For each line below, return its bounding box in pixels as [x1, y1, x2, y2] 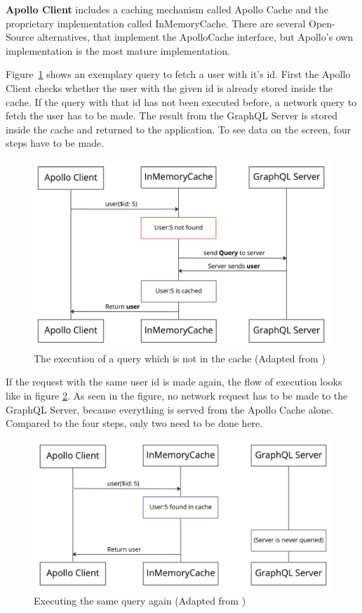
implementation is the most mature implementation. [6, 43, 230, 58]
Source [6, 29, 34, 44]
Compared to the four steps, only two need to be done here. [6, 416, 263, 430]
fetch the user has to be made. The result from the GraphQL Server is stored [6, 108, 338, 123]
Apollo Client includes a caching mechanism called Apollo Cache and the [6, 2, 328, 16]
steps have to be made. [6, 136, 105, 150]
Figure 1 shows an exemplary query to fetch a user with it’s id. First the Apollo [6, 67, 351, 81]
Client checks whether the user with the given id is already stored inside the [6, 80, 333, 95]
